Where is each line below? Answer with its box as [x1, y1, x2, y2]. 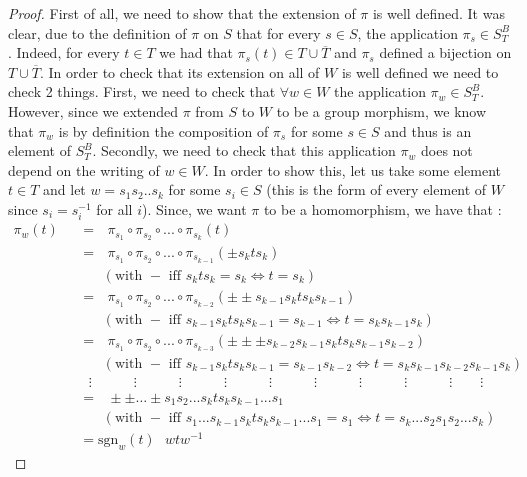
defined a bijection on [379, 42, 512, 63]
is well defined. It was [372, 3, 505, 23]
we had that [159, 42, 233, 63]
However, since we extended [8, 100, 179, 121]
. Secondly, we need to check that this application [92, 140, 396, 161]
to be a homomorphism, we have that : [263, 198, 502, 219]
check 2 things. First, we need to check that [8, 81, 276, 102]
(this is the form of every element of [266, 179, 487, 200]
